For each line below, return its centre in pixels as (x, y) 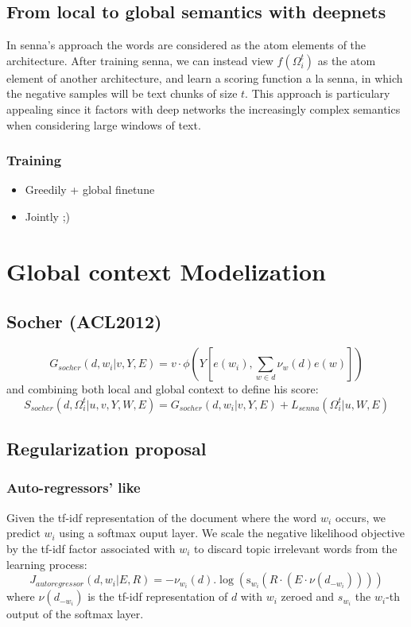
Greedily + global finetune (90, 190)
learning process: (47, 564)
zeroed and (308, 596)
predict (23, 533)
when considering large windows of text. (104, 124)
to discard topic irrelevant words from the (296, 548)
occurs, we (361, 517)
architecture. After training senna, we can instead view (140, 60)
